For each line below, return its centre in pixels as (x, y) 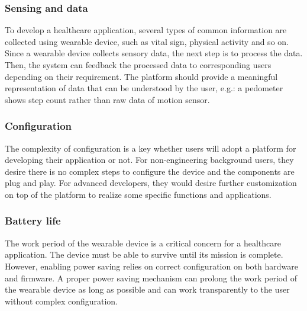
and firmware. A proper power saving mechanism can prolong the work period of (151, 278)
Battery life (33, 221)
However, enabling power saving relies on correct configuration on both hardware (151, 266)
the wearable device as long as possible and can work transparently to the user (147, 289)
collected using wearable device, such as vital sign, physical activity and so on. (147, 41)
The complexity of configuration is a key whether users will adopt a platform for (151, 148)
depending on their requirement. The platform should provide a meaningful (141, 76)
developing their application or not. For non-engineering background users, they (149, 160)
